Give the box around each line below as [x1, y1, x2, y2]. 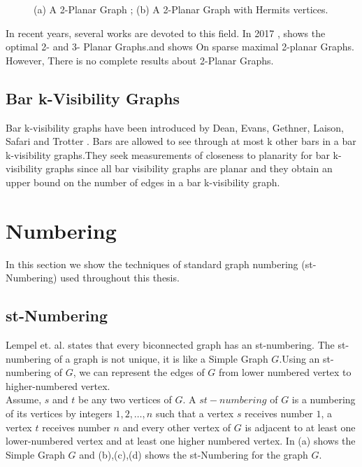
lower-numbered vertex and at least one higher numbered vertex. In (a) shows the [6, 433, 356, 448]
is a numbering [291, 392, 356, 407]
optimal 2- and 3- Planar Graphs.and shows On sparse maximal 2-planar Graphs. [6, 39, 354, 54]
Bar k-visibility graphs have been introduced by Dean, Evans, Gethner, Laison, [6, 120, 344, 134]
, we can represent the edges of [73, 365, 205, 379]
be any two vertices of [78, 392, 172, 407]
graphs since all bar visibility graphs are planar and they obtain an [45, 161, 333, 176]
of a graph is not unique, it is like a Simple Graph [54, 351, 268, 365]
